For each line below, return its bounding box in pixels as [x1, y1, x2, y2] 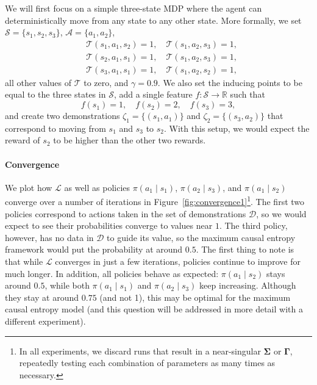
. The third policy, [219, 219, 288, 232]
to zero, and [84, 76, 129, 88]
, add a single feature [113, 88, 193, 101]
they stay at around [5, 290, 79, 303]
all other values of [5, 76, 72, 88]
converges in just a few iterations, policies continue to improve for [55, 255, 301, 268]
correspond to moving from [5, 121, 106, 134]
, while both [45, 279, 90, 292]
